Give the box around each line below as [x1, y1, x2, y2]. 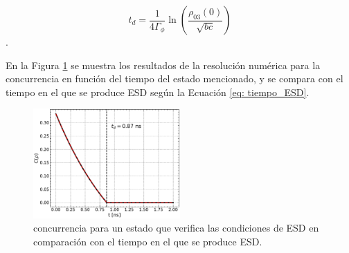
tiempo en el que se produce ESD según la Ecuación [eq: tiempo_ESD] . [6, 84, 310, 99]
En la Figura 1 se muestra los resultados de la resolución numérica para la [6, 57, 321, 72]
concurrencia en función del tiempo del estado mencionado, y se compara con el [6, 71, 343, 86]
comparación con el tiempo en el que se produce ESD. [33, 234, 262, 248]
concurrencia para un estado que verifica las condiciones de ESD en [33, 221, 319, 235]
